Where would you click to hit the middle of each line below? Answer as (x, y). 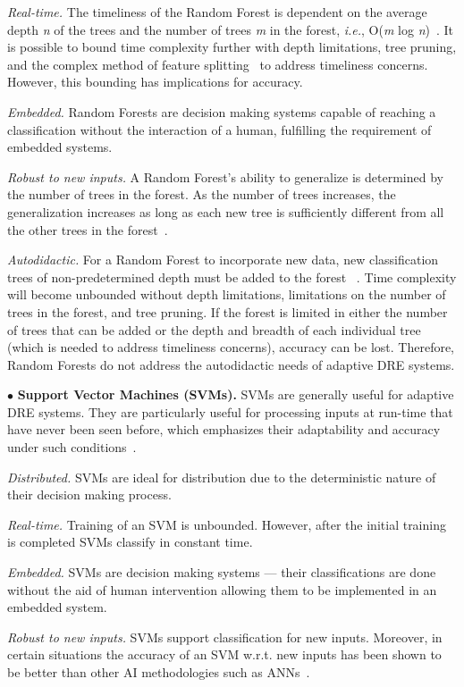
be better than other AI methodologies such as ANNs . (159, 672)
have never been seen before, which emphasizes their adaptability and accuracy (224, 429)
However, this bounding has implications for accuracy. (155, 82)
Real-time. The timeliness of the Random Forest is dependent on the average (217, 12)
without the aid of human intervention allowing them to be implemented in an (222, 589)
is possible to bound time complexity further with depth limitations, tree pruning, (232, 47)
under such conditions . (72, 447)
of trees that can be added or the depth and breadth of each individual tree (214, 329)
